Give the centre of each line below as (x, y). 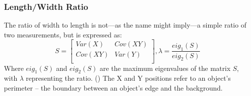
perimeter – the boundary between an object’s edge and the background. (113, 87)
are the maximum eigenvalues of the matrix (165, 68)
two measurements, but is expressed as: (63, 34)
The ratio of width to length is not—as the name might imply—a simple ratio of (125, 25)
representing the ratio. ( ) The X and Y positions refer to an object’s (128, 78)
